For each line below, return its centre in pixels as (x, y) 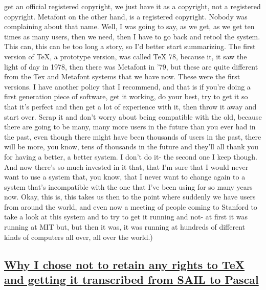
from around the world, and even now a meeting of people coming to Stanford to (131, 206)
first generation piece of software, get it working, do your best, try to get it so (126, 96)
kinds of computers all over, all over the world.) (79, 237)
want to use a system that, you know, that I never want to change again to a (125, 177)
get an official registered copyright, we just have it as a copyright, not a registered (132, 6)
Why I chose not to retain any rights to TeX (124, 264)
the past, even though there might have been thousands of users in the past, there (133, 136)
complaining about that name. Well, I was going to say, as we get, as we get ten (129, 26)
